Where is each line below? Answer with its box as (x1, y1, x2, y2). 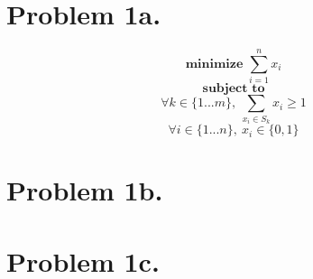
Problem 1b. (6, 172, 163, 209)
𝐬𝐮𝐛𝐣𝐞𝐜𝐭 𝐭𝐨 (202, 82, 265, 96)
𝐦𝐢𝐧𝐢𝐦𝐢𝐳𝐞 (185, 57, 244, 70)
